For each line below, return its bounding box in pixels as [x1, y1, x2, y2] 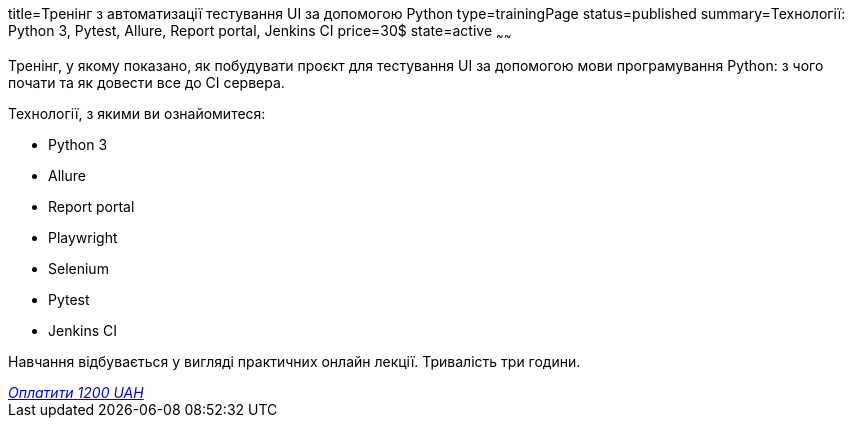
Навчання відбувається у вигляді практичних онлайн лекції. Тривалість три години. [8, 352, 581, 370]
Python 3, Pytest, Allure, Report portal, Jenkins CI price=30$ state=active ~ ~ [8, 22, 512, 43]
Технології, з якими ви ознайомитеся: [8, 104, 266, 122]
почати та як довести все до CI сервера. [8, 73, 285, 91]
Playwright [48, 228, 118, 246]
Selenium [48, 259, 109, 277]
